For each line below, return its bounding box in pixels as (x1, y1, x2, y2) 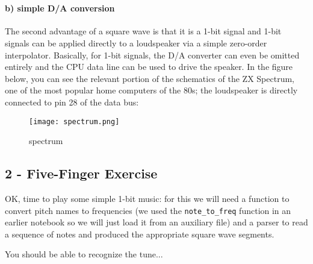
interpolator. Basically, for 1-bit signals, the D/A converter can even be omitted (5, 48, 300, 61)
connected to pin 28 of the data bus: (5, 95, 139, 108)
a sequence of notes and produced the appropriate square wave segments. (5, 227, 274, 240)
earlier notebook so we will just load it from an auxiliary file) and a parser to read (5, 216, 308, 228)
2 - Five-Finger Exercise (5, 164, 158, 183)
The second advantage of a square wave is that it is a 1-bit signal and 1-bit (5, 25, 282, 37)
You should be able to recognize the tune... (5, 248, 163, 260)
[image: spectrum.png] (29, 117, 120, 126)
